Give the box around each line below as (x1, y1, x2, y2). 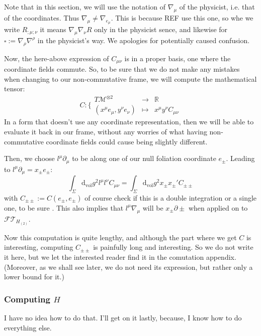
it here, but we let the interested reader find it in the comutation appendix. (4, 251, 236, 262)
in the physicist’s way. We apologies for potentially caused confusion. (37, 35, 250, 45)
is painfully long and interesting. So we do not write (93, 242, 253, 252)
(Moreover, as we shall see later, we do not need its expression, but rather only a (4, 261, 253, 272)
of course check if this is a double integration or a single (84, 192, 257, 203)
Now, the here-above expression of (4, 53, 109, 63)
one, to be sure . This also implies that (4, 202, 124, 213)
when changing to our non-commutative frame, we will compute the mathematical (4, 73, 257, 84)
